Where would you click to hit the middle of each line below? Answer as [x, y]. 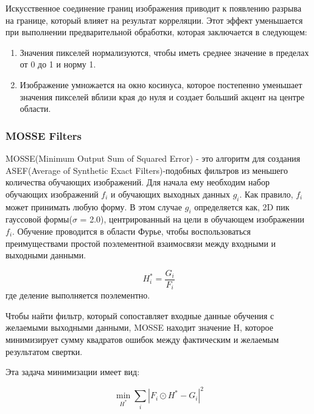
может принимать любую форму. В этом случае [94, 206]
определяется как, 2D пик [242, 206]
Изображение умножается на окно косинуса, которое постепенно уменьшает [161, 84]
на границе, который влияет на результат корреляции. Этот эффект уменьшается [154, 20]
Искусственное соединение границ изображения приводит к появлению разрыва [154, 8]
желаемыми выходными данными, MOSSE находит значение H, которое [139, 327]
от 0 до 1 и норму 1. [58, 64]
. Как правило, [266, 194]
